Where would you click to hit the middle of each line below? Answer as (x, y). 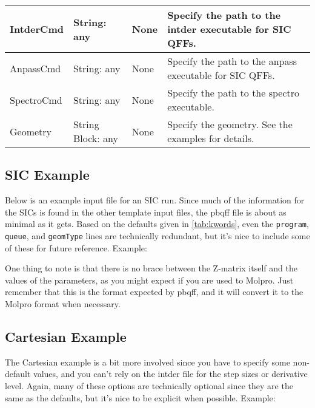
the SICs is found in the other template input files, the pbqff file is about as (146, 212)
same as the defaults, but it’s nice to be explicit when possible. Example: (140, 397)
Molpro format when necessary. (63, 304)
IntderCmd (37, 29)
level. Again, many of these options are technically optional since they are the (149, 386)
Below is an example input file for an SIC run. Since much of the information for (155, 200)
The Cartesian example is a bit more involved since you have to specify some (148, 362)
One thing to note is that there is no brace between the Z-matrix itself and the (151, 268)
